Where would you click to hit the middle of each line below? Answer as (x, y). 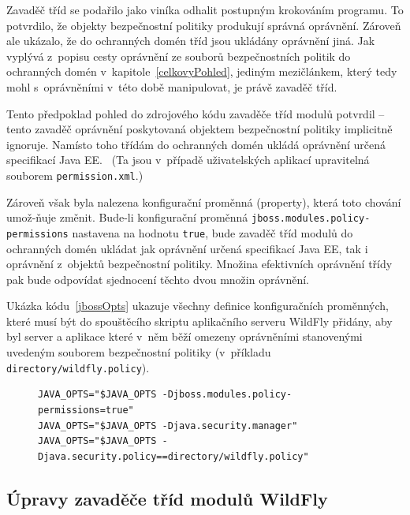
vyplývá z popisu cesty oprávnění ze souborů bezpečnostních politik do (179, 56)
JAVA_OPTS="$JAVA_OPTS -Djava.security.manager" (168, 425)
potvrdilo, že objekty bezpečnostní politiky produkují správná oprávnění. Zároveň (204, 25)
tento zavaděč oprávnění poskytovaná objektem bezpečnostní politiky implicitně (199, 129)
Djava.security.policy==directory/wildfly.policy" (173, 456)
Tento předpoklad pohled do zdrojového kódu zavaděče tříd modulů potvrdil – (196, 113)
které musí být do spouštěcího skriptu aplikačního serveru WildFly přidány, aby (199, 321)
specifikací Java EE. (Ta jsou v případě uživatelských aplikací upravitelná (188, 160)
